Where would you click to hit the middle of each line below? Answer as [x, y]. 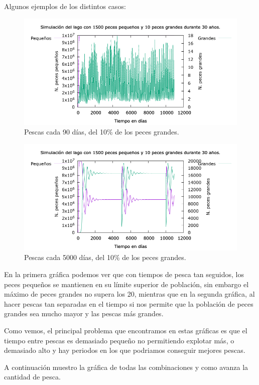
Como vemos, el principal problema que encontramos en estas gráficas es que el [126, 330]
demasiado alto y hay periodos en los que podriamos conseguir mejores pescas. [125, 350]
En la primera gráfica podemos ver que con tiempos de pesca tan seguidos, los [124, 274]
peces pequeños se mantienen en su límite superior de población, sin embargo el [126, 284]
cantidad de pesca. [32, 377]
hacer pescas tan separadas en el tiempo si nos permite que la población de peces [129, 303]
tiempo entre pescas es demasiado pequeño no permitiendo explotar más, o [119, 340]
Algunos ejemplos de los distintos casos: [65, 6]
